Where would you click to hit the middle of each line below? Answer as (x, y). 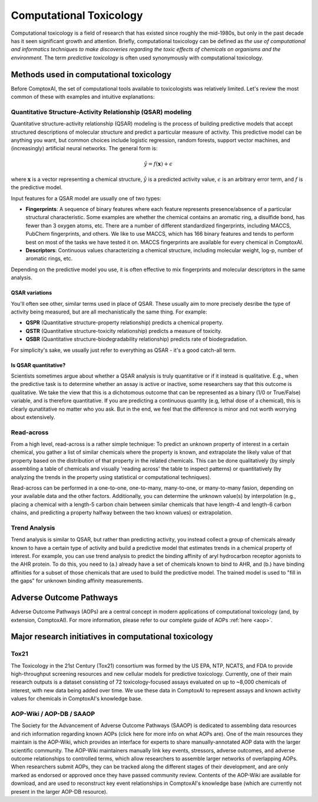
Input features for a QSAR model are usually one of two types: (86, 198)
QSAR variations (32, 293)
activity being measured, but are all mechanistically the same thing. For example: (109, 312)
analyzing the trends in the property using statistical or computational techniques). (111, 477)
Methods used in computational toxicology (91, 75)
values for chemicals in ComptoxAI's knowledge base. (77, 699)
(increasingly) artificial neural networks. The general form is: (84, 148)
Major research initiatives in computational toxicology (112, 637)
